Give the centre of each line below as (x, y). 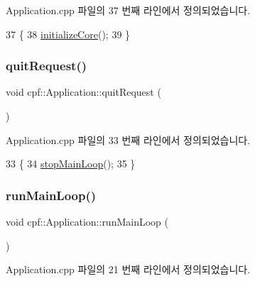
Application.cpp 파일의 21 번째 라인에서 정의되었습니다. (128, 269)
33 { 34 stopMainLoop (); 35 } (71, 164)
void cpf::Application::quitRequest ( (83, 92)
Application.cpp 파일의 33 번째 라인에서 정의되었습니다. (128, 139)
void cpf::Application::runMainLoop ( (87, 221)
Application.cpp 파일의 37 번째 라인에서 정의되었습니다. (128, 10)
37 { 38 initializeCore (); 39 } (68, 34)
